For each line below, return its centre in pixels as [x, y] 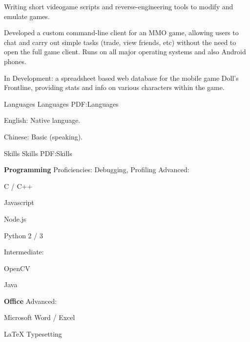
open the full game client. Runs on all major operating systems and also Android [125, 52]
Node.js [15, 218]
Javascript [19, 202]
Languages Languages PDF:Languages [61, 103]
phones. [15, 61]
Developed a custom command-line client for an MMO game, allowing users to [121, 33]
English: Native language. [42, 120]
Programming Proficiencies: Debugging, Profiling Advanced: [97, 170]
